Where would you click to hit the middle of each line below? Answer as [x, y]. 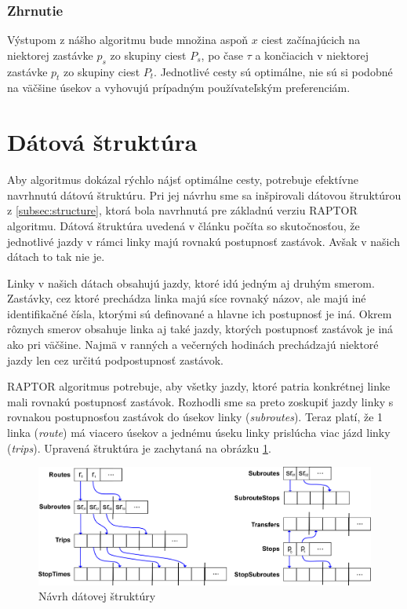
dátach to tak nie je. [56, 257]
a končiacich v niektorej [312, 55]
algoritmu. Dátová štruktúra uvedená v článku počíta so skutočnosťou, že [184, 225]
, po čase [222, 55]
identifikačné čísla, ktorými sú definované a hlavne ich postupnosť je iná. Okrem [200, 313]
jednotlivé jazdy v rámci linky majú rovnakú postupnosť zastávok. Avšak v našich [204, 241]
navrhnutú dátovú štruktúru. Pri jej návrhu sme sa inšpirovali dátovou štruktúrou [204, 194]
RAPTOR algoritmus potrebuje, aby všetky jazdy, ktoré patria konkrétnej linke [199, 386]
